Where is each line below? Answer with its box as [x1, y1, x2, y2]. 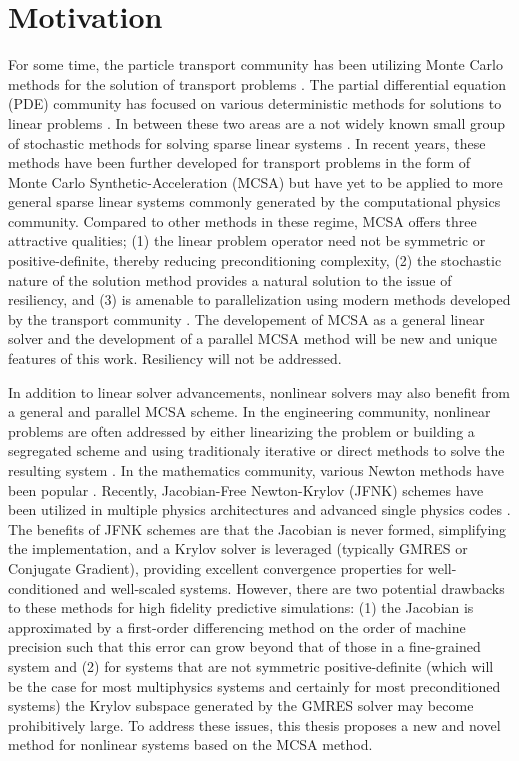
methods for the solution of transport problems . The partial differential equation [8, 73, 506, 94]
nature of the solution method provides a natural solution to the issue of [8, 269, 452, 290]
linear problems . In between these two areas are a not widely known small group [8, 112, 506, 133]
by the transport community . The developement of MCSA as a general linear [8, 308, 485, 329]
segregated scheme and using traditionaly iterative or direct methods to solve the [8, 440, 505, 461]
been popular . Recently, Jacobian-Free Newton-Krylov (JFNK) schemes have [8, 479, 484, 500]
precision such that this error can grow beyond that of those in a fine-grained [8, 636, 481, 657]
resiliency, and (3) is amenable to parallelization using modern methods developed [8, 289, 511, 310]
